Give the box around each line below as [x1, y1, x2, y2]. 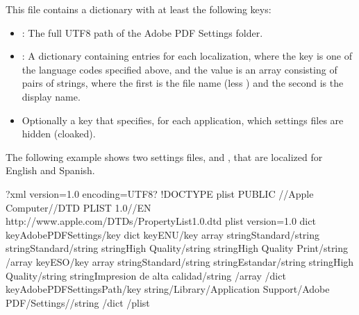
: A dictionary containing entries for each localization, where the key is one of [22, 49, 352, 63]
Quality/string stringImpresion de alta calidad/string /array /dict [6, 268, 286, 282]
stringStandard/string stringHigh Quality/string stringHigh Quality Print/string [6, 241, 349, 255]
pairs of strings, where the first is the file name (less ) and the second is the [22, 76, 344, 90]
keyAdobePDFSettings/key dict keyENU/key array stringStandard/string [6, 227, 319, 241]
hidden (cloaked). [22, 126, 96, 141]
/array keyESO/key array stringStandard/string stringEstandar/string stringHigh [6, 254, 354, 269]
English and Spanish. [6, 163, 95, 178]
